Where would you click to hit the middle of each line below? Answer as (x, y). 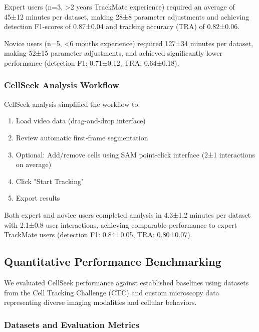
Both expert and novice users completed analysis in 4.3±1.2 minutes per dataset (127, 214)
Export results (38, 198)
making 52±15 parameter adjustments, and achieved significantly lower (113, 53)
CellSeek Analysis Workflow (62, 85)
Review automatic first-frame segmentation (82, 137)
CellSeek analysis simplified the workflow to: (72, 104)
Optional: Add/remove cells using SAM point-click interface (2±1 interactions (135, 154)
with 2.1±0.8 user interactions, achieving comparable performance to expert (121, 224)
